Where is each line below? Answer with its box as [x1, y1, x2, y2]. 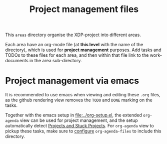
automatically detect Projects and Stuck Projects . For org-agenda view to [5, 123, 154, 129]
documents [5, 58, 28, 64]
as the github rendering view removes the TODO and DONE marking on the [5, 97, 152, 103]
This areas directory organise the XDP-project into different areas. [5, 32, 141, 38]
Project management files [29, 4, 139, 15]
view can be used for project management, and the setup [19, 117, 138, 123]
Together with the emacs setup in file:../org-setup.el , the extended [5, 112, 142, 118]
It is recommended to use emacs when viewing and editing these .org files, [5, 92, 161, 98]
